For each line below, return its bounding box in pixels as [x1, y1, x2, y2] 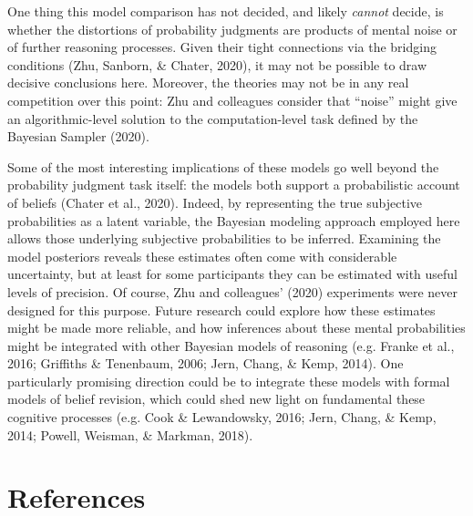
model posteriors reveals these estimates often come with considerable [7, 246, 397, 265]
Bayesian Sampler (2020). [7, 127, 149, 146]
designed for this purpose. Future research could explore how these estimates [7, 300, 436, 319]
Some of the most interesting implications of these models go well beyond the [7, 157, 439, 176]
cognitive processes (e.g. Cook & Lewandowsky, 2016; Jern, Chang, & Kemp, [7, 408, 437, 427]
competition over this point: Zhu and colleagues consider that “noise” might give [7, 90, 458, 109]
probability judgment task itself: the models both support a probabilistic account [7, 175, 460, 194]
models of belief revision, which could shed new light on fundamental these [7, 389, 426, 408]
